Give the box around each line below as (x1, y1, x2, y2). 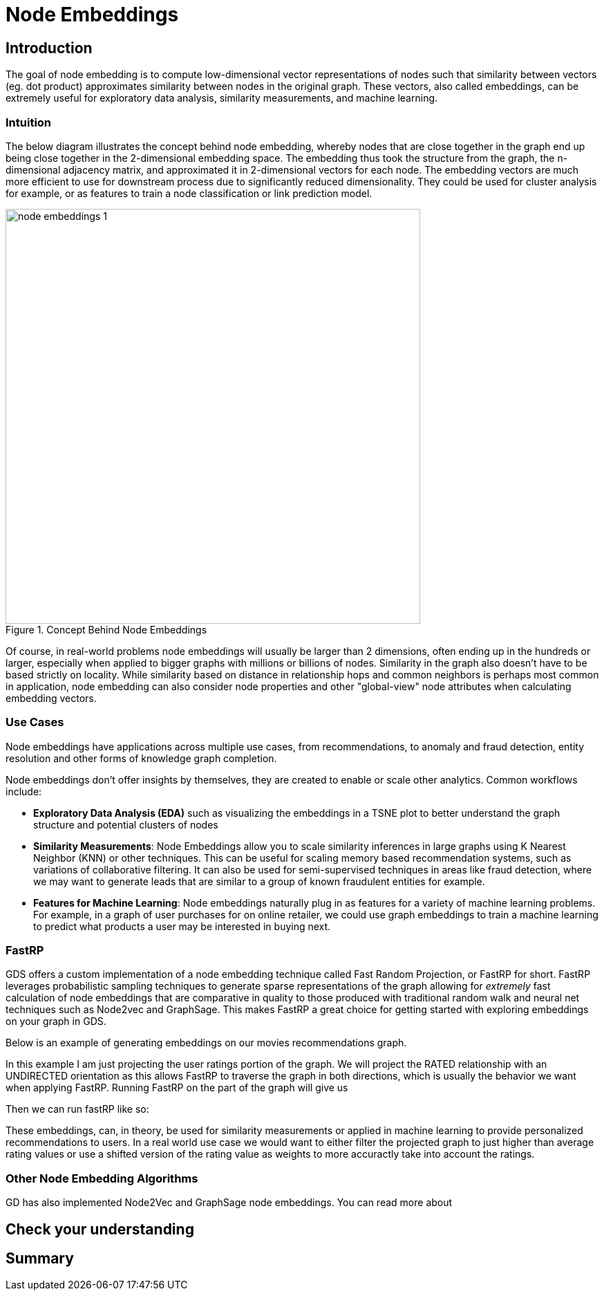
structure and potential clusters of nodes (33, 818, 218, 831)
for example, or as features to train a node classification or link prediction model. (6, 187, 372, 199)
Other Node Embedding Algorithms (6, 1171, 198, 1185)
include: (6, 785, 42, 797)
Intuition (6, 115, 52, 129)
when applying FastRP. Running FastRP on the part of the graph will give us (6, 1082, 348, 1094)
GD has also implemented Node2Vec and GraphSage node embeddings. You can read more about (6, 1196, 453, 1209)
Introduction (6, 39, 93, 57)
